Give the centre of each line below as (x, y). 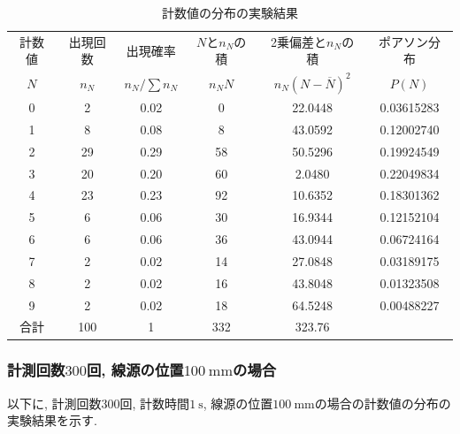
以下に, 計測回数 (54, 403)
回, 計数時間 (155, 403)
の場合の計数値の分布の (383, 403)
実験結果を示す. (52, 420)
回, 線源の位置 (135, 370)
